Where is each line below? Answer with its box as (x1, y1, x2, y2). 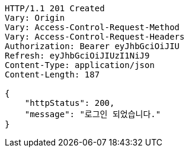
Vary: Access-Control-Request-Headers (5, 32, 185, 41)
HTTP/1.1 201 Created (5, 4, 105, 13)
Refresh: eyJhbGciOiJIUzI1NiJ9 (5, 51, 150, 60)
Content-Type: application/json (5, 60, 155, 70)
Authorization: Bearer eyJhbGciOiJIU (5, 41, 180, 51)
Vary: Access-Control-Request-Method (5, 22, 180, 32)
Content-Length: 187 (5, 70, 100, 79)
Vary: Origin (5, 13, 65, 22)
